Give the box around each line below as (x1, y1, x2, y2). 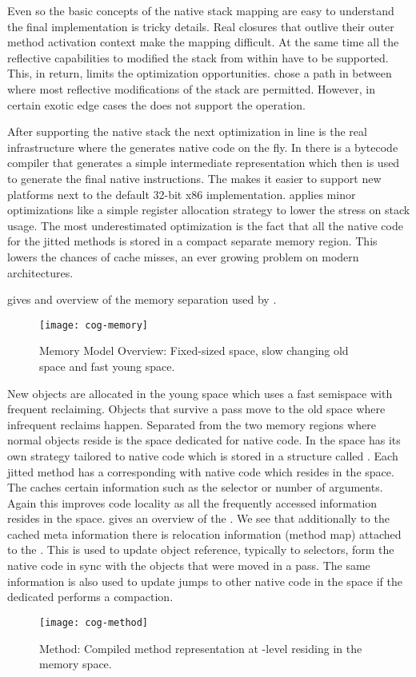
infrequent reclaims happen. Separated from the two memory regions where (7, 416, 376, 432)
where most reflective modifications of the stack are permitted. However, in (7, 80, 376, 97)
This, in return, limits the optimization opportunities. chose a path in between (7, 65, 392, 82)
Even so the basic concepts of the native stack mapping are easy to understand (7, 2, 394, 18)
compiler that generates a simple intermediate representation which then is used (7, 154, 400, 171)
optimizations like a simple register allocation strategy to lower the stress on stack (7, 201, 410, 218)
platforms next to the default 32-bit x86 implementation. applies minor (7, 185, 356, 202)
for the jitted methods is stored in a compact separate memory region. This (7, 233, 378, 249)
